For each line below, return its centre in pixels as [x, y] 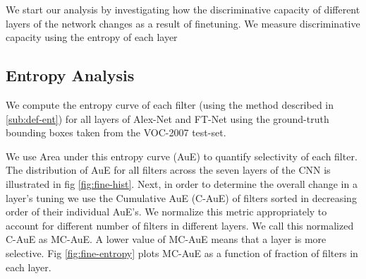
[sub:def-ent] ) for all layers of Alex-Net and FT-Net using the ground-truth [167, 118]
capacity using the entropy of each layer [92, 37]
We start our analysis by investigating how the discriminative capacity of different [183, 9]
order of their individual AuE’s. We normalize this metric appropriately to [166, 212]
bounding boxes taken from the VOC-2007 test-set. [116, 132]
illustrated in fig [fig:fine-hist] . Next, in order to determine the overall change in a [182, 183]
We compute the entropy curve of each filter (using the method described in [170, 104]
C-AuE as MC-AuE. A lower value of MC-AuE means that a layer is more [166, 239]
